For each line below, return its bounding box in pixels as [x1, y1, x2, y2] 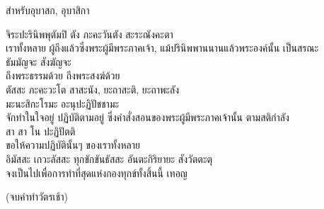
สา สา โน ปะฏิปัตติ [6, 123, 76, 138]
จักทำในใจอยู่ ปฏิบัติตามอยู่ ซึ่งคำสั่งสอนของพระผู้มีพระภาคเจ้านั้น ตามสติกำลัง [6, 110, 289, 125]
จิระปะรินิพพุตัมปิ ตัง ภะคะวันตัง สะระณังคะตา [6, 26, 173, 41]
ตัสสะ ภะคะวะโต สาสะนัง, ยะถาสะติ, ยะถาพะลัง [6, 81, 180, 96]
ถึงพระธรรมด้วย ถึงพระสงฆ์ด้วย [6, 68, 120, 83]
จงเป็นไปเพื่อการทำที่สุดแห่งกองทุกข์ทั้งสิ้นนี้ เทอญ [6, 165, 187, 180]
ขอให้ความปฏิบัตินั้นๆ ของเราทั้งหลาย [6, 137, 140, 152]
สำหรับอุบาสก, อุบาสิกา [6, 3, 90, 17]
